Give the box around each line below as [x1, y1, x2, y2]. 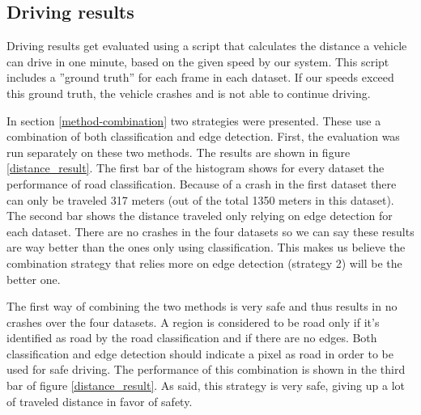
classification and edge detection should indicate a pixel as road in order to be [6, 345, 393, 362]
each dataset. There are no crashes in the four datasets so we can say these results [6, 222, 415, 239]
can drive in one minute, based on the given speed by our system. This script [6, 53, 389, 70]
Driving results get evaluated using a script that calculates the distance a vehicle [6, 37, 407, 54]
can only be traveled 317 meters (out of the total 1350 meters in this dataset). [6, 191, 394, 208]
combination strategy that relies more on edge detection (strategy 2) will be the [6, 254, 402, 271]
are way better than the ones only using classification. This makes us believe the [6, 239, 406, 256]
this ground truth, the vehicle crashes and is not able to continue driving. [6, 84, 371, 101]
